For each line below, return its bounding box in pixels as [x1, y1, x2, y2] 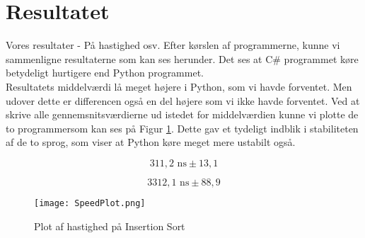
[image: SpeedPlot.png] [34, 198, 146, 208]
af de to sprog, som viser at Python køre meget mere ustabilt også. [6, 135, 296, 149]
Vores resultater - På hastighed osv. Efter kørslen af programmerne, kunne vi [6, 38, 340, 52]
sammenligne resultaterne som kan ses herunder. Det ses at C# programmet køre [6, 51, 359, 66]
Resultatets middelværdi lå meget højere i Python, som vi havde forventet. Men [6, 79, 352, 93]
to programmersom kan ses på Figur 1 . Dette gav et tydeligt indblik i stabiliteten [6, 120, 359, 135]
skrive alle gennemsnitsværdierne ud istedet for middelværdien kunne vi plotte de [6, 107, 359, 122]
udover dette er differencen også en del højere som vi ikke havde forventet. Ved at [6, 93, 360, 108]
